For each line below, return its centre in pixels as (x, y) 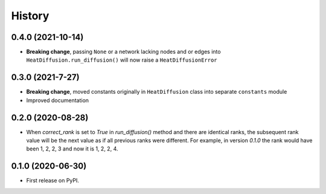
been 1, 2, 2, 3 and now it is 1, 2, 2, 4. (72, 149)
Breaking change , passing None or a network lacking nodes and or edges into (123, 52)
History (30, 16)
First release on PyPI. (53, 181)
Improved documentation (58, 100)
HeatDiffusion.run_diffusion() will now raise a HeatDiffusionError (122, 60)
